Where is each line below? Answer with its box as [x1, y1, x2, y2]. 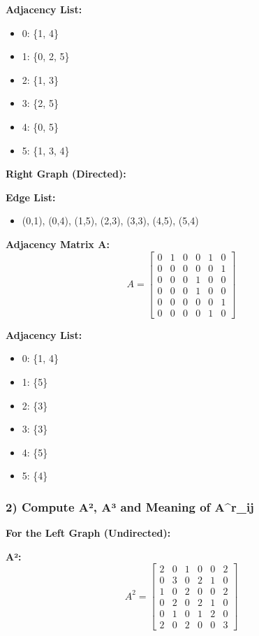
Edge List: [6, 189, 56, 204]
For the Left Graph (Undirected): [6, 526, 171, 540]
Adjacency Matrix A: [6, 236, 110, 251]
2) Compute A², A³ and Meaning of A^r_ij [6, 498, 254, 515]
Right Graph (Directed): [6, 166, 126, 181]
